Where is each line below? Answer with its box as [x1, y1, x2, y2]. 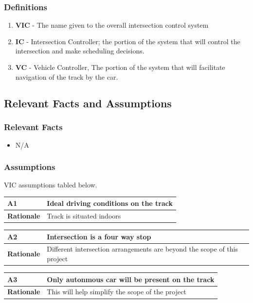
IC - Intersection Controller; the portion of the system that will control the [15, 36, 240, 46]
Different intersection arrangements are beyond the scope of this [47, 244, 238, 254]
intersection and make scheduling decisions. [15, 46, 145, 56]
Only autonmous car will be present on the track [47, 274, 215, 284]
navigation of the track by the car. [15, 71, 118, 82]
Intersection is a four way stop [47, 231, 151, 241]
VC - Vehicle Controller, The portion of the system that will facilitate [15, 62, 225, 72]
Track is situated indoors [47, 210, 121, 220]
